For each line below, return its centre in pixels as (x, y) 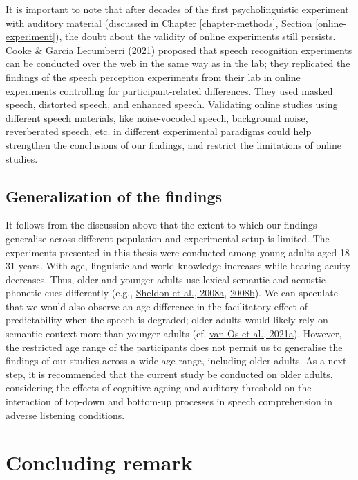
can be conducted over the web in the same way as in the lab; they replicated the (178, 63)
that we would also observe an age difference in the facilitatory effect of (157, 306)
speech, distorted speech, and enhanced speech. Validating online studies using (172, 104)
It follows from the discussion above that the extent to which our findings (161, 225)
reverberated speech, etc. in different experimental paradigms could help (159, 131)
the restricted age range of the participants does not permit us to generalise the (174, 347)
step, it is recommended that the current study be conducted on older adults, (169, 374)
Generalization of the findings (114, 196)
